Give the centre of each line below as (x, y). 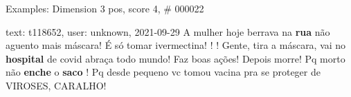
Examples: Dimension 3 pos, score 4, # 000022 (105, 8)
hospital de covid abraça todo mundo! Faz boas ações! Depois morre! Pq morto (175, 58)
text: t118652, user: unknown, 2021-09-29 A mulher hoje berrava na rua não (168, 31)
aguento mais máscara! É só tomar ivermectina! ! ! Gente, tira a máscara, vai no (176, 45)
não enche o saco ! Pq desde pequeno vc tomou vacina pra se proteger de (163, 72)
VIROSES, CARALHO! (56, 85)
